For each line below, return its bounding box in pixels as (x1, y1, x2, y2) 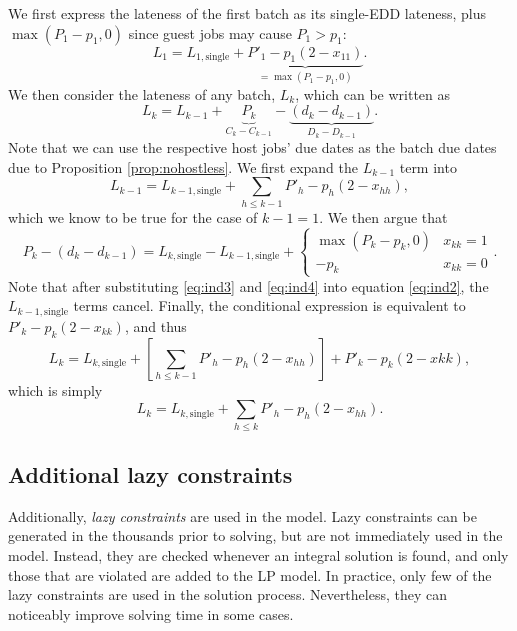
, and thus (124, 315, 187, 336)
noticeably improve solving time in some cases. (8, 603, 294, 624)
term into (399, 156, 457, 177)
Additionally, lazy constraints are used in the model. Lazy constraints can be (8, 505, 477, 526)
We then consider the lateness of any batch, (8, 83, 276, 104)
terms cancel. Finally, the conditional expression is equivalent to (73, 295, 466, 316)
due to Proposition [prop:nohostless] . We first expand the (8, 156, 358, 177)
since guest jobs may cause (128, 22, 292, 43)
